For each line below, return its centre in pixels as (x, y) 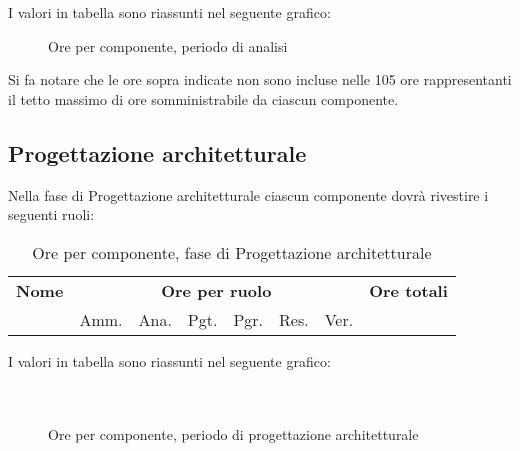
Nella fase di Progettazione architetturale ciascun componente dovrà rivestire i (248, 194)
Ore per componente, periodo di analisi (168, 45)
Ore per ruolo (216, 290)
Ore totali (408, 290)
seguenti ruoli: (51, 214)
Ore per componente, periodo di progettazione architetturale (233, 433)
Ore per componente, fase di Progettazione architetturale (232, 252)
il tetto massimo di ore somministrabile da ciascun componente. (203, 98)
